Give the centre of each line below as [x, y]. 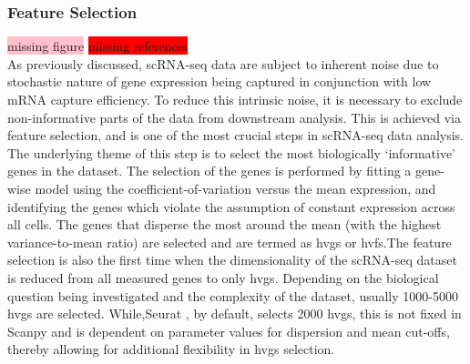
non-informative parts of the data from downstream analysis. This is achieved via [235, 117]
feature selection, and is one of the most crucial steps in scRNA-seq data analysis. [236, 135]
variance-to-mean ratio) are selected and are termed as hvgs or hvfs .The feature [230, 242]
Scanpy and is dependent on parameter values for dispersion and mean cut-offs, [229, 331]
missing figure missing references [98, 46]
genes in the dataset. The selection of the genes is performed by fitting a [209, 171]
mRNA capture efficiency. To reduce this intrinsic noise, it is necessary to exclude [235, 99]
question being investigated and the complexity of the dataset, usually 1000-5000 [233, 295]
